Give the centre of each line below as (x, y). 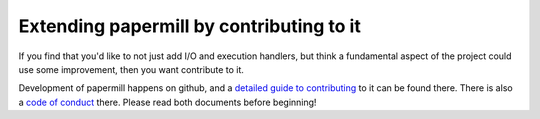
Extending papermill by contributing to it (190, 26)
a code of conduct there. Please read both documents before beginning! (167, 102)
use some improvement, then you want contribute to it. (131, 69)
